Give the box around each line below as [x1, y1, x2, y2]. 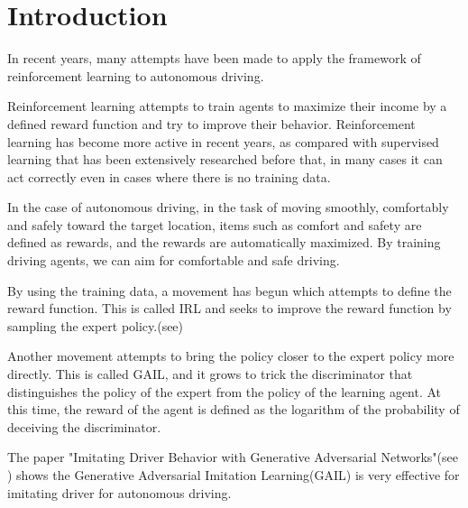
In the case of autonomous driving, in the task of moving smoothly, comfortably [7, 198, 449, 217]
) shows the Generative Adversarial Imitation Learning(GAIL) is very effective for [7, 466, 460, 484]
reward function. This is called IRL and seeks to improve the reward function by [7, 299, 452, 318]
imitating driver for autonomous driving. [7, 483, 232, 502]
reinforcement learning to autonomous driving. [7, 66, 264, 85]
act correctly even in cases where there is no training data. [7, 167, 331, 186]
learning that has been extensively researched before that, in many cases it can [7, 150, 443, 169]
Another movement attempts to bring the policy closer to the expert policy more [7, 346, 454, 365]
